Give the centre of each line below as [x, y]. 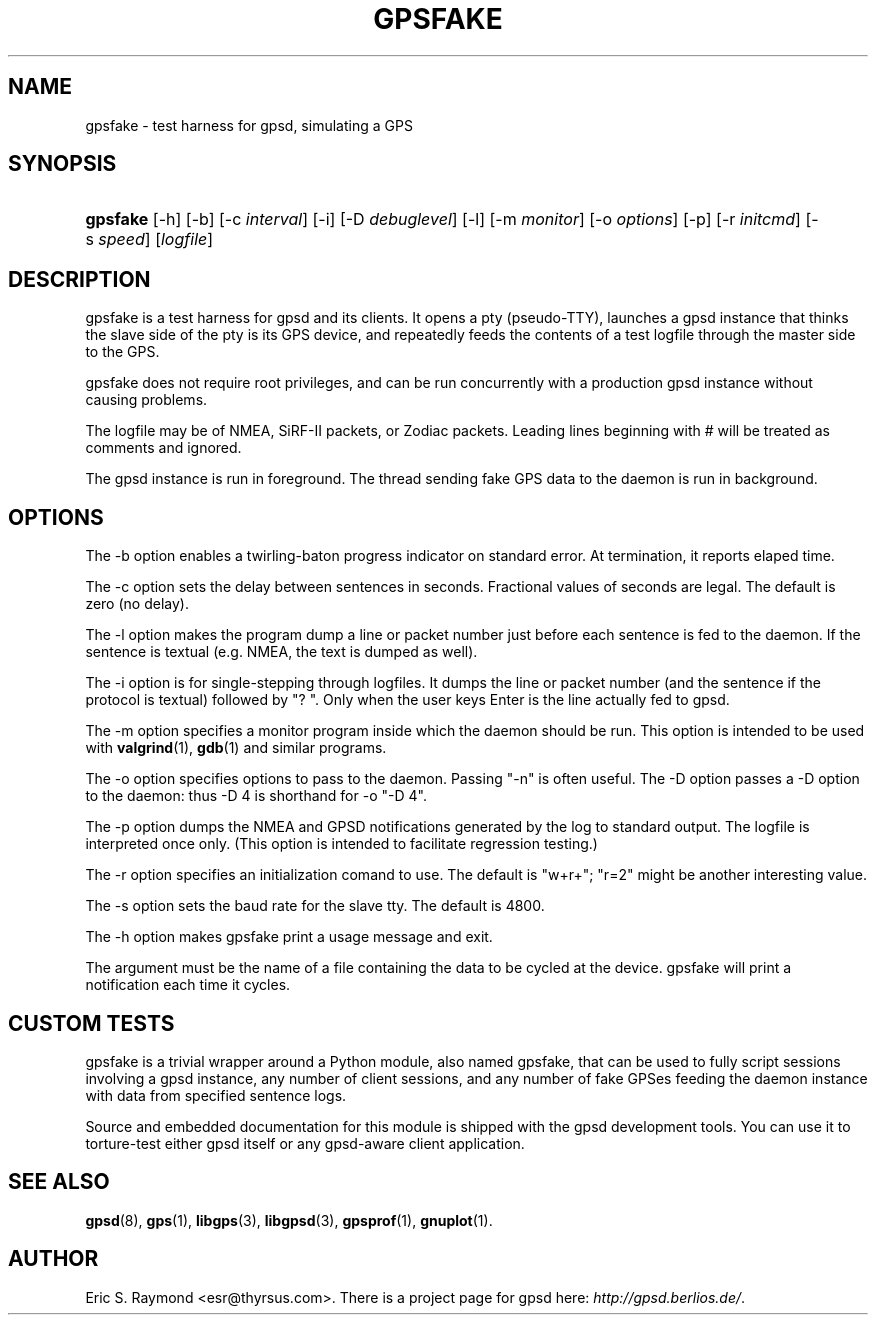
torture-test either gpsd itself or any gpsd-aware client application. [305, 1143]
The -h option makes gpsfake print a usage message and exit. [289, 937]
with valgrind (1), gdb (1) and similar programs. [236, 748]
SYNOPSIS [62, 164]
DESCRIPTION [79, 279]
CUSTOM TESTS [91, 1023]
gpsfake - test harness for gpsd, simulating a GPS [249, 125]
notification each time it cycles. [188, 985]
